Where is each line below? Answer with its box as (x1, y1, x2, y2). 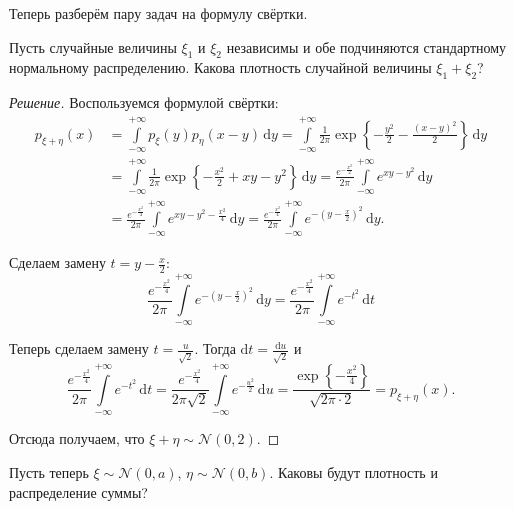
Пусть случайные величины (9, 36, 177, 57)
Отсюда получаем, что (9, 428, 145, 449)
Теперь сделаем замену (9, 338, 149, 359)
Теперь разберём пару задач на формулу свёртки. (9, 3, 308, 23)
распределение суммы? (9, 481, 148, 502)
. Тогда (194, 338, 236, 359)
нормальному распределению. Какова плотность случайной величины (9, 57, 432, 78)
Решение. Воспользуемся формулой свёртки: (9, 92, 279, 113)
